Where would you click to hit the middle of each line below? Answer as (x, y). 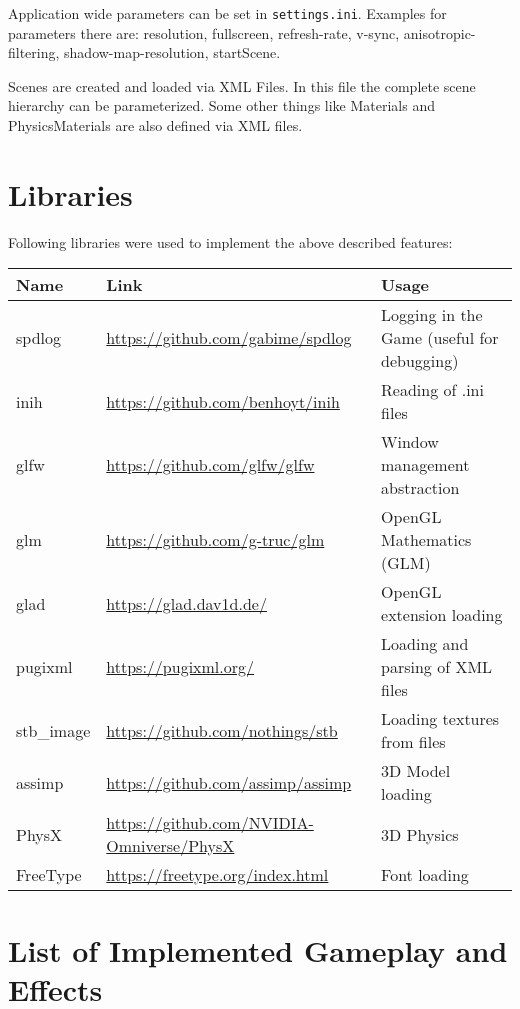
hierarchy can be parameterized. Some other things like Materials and (221, 105)
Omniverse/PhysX (170, 846)
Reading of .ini (432, 390)
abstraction (420, 488)
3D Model (416, 771)
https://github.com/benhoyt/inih (223, 401)
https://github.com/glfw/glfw (210, 465)
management (425, 465)
